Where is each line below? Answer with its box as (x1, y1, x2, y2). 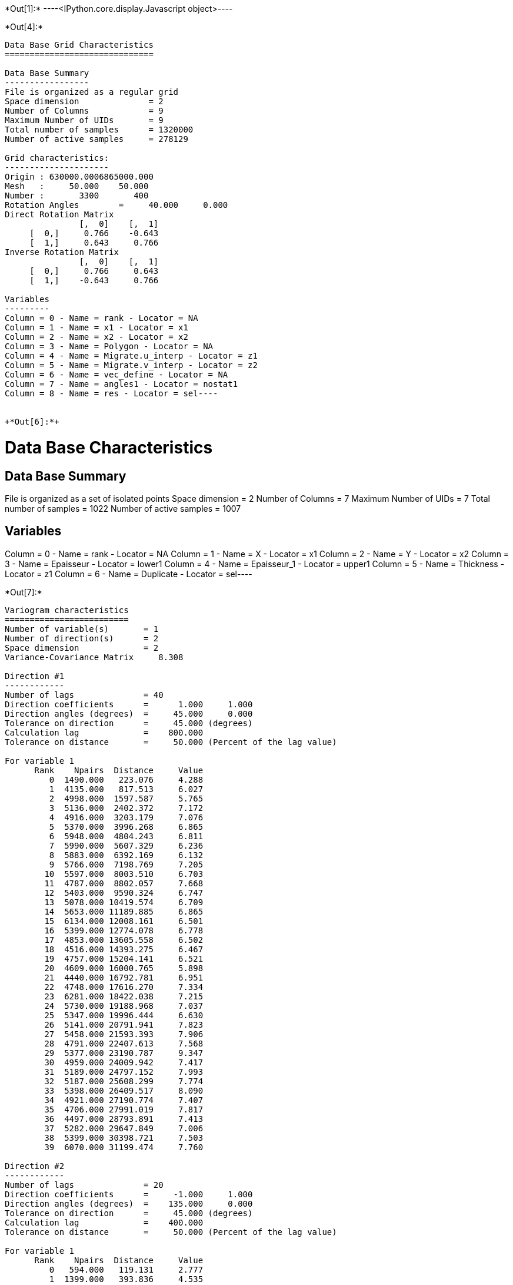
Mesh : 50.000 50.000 (5, 181, 149, 191)
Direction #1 (5, 671, 65, 681)
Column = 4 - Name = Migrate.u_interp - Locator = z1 (5, 351, 258, 360)
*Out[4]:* (5, 22, 43, 32)
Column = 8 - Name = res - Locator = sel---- (5, 389, 218, 398)
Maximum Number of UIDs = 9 (5, 115, 164, 125)
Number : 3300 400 (5, 191, 149, 200)
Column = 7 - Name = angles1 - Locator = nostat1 (5, 379, 238, 389)
